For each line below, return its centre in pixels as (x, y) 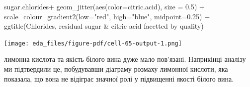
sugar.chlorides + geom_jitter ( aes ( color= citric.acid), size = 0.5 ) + (104, 6)
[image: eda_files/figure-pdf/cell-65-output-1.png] (93, 43)
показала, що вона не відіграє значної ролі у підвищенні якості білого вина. (119, 78)
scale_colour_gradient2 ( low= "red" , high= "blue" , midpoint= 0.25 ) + (107, 16)
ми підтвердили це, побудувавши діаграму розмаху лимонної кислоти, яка (116, 69)
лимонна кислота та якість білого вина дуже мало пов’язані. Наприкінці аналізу (125, 59)
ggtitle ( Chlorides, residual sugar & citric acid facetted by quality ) (104, 26)
